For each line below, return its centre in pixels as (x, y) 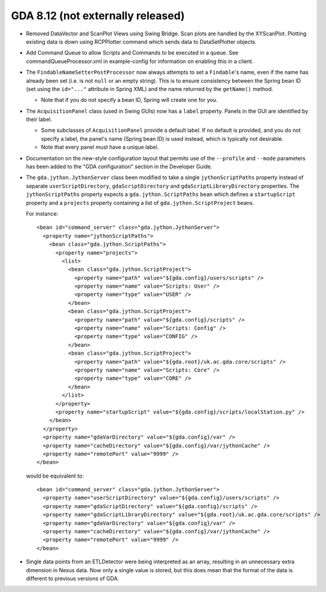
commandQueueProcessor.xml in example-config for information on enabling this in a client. (140, 61)
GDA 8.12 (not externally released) (98, 16)
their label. (39, 119)
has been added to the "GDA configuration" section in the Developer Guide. (119, 167)
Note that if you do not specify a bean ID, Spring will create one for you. (129, 100)
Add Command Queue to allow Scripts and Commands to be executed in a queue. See (132, 53)
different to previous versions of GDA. (73, 578)
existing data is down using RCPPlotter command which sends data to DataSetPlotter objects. (141, 41)
